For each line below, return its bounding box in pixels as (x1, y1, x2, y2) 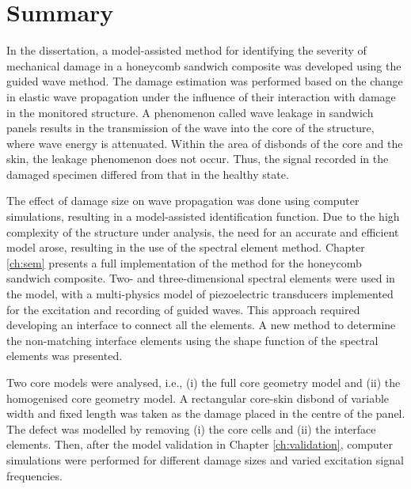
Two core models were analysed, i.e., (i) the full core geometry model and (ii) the (6, 374, 401, 390)
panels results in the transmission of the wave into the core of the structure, (6, 119, 375, 136)
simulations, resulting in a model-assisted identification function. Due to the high (6, 208, 400, 225)
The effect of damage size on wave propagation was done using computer (6, 192, 360, 209)
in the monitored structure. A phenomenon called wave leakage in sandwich (6, 104, 374, 120)
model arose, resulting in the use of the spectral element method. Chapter (6, 239, 365, 256)
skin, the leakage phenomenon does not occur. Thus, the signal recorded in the (6, 150, 389, 167)
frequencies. (6, 467, 63, 483)
